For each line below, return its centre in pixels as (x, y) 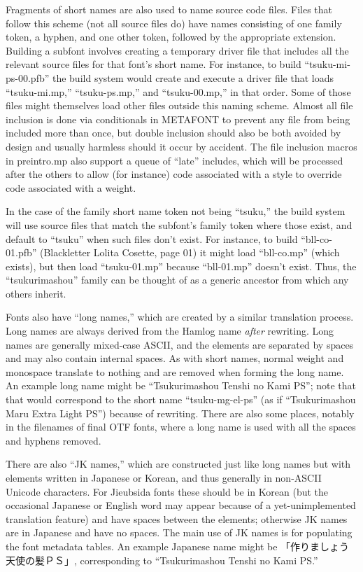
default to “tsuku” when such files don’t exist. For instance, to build (152, 238)
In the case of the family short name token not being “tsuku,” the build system (176, 211)
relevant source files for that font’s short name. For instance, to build (154, 64)
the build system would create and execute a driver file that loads (193, 77)
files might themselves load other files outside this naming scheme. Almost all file (179, 105)
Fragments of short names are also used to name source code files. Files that (169, 9)
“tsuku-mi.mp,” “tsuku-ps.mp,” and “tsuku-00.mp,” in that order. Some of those (178, 91)
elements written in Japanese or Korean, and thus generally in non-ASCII (164, 477)
